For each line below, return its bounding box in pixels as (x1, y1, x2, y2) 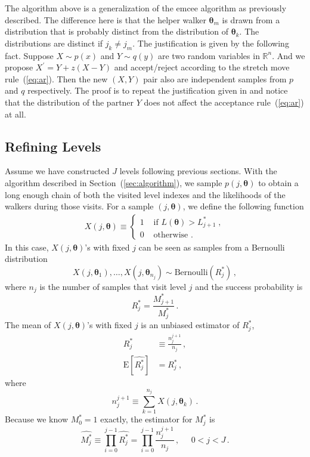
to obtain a (258, 176, 299, 189)
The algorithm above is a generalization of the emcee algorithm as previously (5, 2, 287, 14)
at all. (5, 107, 26, 120)
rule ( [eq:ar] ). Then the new (5, 72, 108, 85)
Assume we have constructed (5, 165, 110, 177)
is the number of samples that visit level (39, 280, 187, 292)
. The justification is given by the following (132, 36, 289, 49)
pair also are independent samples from (143, 72, 287, 85)
